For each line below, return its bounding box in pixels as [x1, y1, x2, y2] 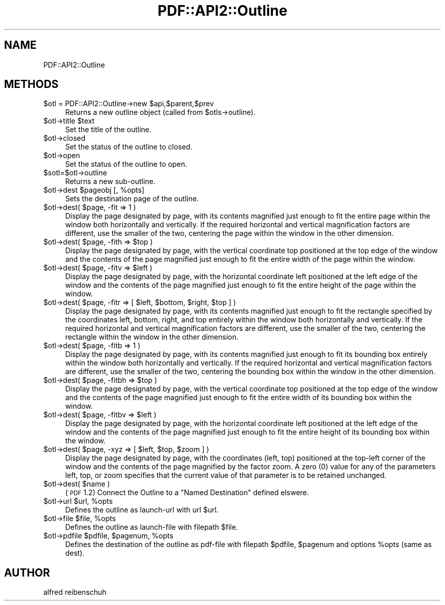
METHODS [4, 78, 59, 91]
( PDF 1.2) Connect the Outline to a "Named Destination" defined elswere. [65, 488, 309, 497]
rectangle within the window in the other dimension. [65, 332, 239, 342]
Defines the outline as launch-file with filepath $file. [65, 523, 238, 532]
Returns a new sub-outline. [65, 177, 155, 186]
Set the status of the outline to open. [65, 160, 187, 169]
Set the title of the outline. [65, 125, 152, 134]
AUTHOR [4, 566, 50, 579]
